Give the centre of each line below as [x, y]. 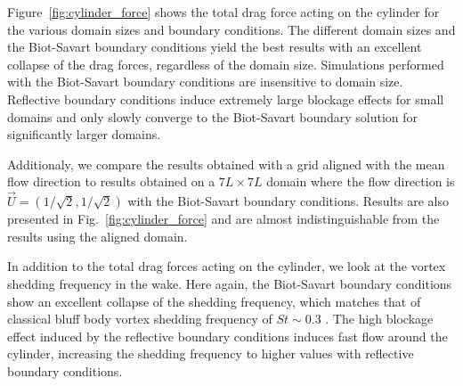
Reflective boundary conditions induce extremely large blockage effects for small [226, 99]
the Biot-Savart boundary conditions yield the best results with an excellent [215, 47]
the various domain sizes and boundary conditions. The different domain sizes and [231, 29]
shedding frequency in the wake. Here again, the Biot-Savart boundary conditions [230, 283]
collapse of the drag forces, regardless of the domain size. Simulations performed [226, 64]
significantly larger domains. [84, 134]
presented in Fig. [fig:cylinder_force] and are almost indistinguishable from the [223, 219]
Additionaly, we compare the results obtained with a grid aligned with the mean [226, 164]
